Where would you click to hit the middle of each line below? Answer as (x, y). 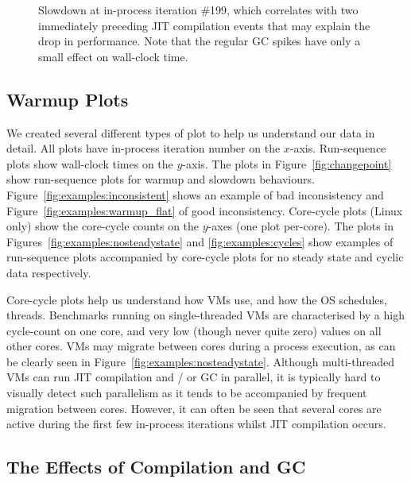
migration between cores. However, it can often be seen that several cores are (194, 408)
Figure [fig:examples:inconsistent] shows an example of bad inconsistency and (195, 194)
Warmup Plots (68, 99)
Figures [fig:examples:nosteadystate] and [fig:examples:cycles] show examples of (200, 241)
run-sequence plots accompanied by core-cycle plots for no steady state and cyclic (205, 257)
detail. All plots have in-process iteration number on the (143, 148)
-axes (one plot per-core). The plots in (301, 226)
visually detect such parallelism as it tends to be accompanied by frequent (187, 393)
